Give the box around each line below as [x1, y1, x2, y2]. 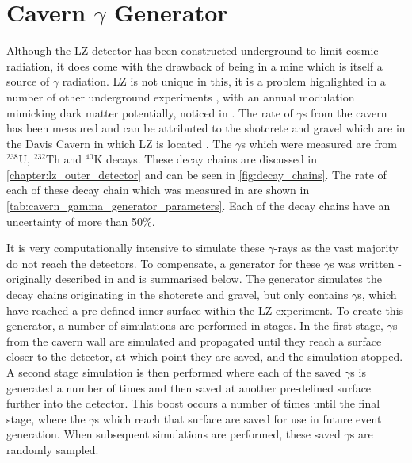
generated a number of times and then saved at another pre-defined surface [6, 379, 372, 396]
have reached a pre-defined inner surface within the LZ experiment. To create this [6, 301, 404, 318]
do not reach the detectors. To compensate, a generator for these [6, 254, 321, 271]
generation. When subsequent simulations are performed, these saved [6, 426, 341, 442]
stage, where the [6, 410, 86, 427]
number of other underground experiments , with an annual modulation [6, 88, 355, 105]
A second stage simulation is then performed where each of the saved [6, 364, 341, 380]
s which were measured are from [241, 135, 398, 151]
